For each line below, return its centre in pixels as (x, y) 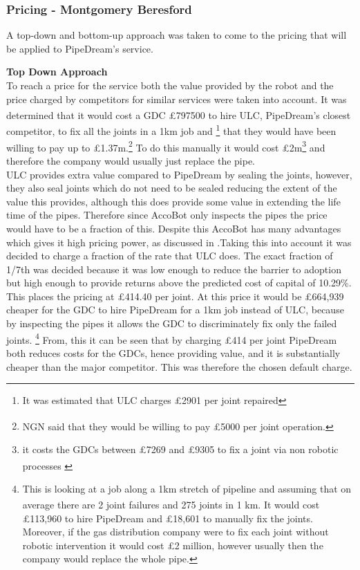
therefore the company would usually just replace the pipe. (131, 160)
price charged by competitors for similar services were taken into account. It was (177, 99)
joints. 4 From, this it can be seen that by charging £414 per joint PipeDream (172, 338)
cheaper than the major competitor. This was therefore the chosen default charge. (179, 366)
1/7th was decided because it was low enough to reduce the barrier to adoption (174, 269)
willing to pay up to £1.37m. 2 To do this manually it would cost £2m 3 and (166, 146)
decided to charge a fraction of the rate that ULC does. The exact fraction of (170, 256)
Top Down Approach (57, 72)
